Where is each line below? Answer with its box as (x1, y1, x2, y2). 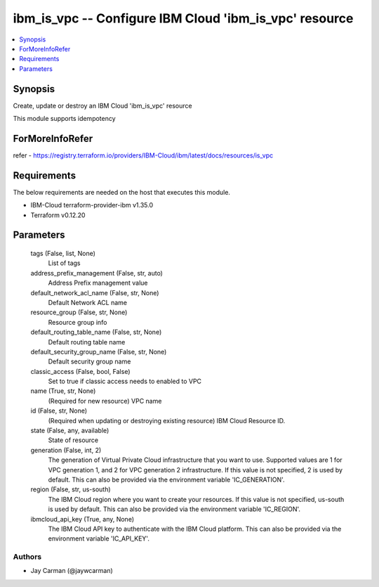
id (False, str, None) (30, 406, 88, 415)
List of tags (48, 259, 81, 267)
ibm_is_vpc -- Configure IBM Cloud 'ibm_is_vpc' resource (13, 11, 354, 26)
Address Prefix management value (48, 278, 148, 288)
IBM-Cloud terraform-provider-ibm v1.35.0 (30, 201, 154, 209)
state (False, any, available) (30, 426, 109, 435)
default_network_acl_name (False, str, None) (30, 288, 159, 297)
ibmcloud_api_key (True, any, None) (30, 515, 135, 523)
